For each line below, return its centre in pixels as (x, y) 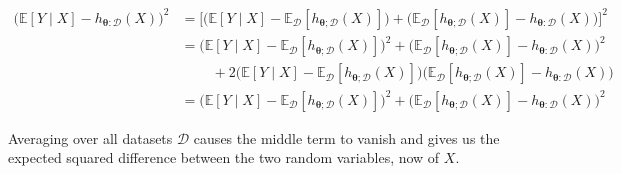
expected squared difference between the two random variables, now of (224, 157)
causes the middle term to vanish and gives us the (346, 137)
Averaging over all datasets (90, 137)
